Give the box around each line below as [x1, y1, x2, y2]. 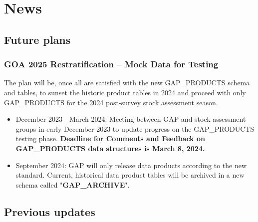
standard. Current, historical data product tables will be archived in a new [15, 170, 245, 180]
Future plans [4, 31, 71, 47]
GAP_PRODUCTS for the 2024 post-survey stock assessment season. [4, 97, 218, 107]
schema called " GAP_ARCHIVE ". [15, 179, 130, 190]
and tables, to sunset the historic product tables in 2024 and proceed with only [4, 87, 246, 97]
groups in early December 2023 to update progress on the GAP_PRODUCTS [15, 123, 255, 134]
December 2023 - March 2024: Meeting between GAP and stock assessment [15, 114, 246, 124]
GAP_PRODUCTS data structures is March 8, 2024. [15, 143, 205, 153]
